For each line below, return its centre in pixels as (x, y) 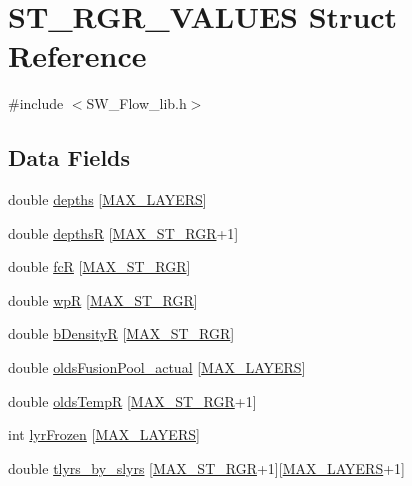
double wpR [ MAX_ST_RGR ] (103, 299)
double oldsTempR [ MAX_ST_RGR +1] (132, 400)
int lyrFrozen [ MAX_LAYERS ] (104, 434)
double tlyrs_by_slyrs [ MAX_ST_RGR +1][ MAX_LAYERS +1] (206, 467)
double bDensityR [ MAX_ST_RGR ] (121, 333)
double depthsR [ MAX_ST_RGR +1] (123, 232)
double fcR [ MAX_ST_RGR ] (99, 266)
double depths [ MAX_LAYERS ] (107, 199)
